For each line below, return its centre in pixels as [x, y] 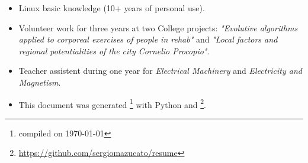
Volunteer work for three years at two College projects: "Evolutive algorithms [158, 27]
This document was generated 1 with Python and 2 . [113, 103]
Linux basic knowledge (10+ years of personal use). [112, 8]
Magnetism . [40, 82]
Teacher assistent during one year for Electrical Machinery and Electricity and [160, 71]
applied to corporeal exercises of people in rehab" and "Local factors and [148, 39]
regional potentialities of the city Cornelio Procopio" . [114, 50]
